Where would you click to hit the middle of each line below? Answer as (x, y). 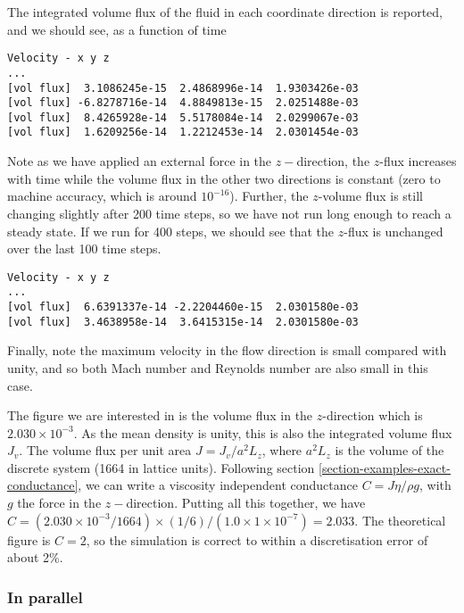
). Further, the (269, 196)
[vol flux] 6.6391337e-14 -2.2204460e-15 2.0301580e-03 (183, 307)
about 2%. (35, 557)
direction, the (333, 161)
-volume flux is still (370, 196)
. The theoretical (400, 520)
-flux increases (418, 161)
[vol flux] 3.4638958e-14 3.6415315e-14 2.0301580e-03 (183, 322)
